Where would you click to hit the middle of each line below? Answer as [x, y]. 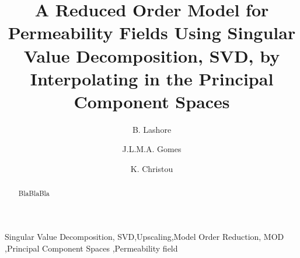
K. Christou [152, 169]
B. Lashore [152, 129]
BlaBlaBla [34, 193]
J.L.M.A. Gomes [152, 149]
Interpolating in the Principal [152, 78]
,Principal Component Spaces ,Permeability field [91, 248]
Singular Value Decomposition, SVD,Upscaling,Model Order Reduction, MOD [144, 237]
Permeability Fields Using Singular [152, 32]
